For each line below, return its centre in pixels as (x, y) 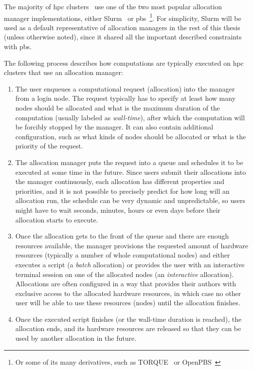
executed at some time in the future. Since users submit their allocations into (131, 172)
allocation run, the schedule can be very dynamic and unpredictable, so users (130, 200)
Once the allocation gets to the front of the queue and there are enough (122, 236)
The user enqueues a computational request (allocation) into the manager (125, 88)
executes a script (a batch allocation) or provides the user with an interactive (130, 264)
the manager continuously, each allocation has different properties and (120, 181)
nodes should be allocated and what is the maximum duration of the (118, 108)
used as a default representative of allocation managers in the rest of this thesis (122, 27)
